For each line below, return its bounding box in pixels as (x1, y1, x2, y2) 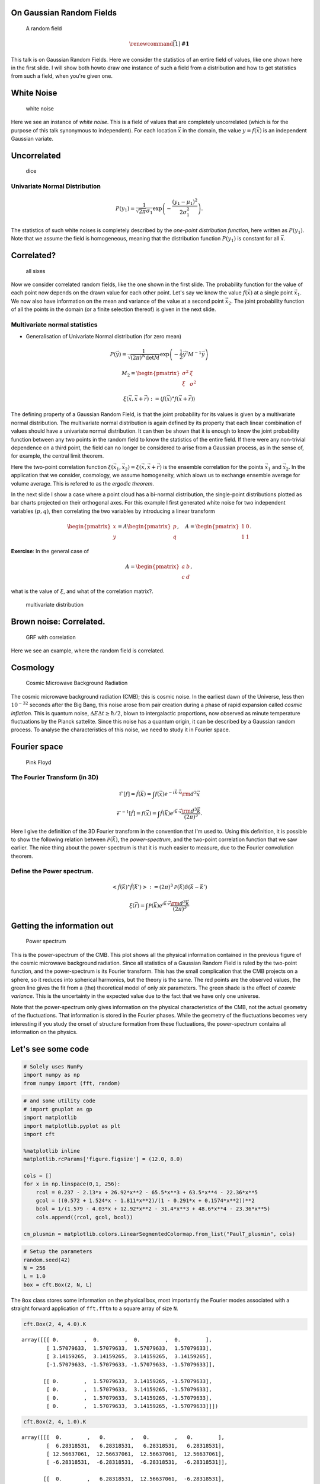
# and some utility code (23, 1098, 96, 1104)
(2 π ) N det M (130, 353, 160, 362)
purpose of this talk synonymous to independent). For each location (11, 126, 177, 134)
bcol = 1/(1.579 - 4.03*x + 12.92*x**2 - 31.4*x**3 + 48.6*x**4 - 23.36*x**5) (36, 1206, 271, 1212)
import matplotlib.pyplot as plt (23, 1122, 121, 1129)
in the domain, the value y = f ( (183, 126, 257, 134)
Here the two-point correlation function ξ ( (11, 463, 114, 470)
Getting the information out (11, 921, 114, 931)
